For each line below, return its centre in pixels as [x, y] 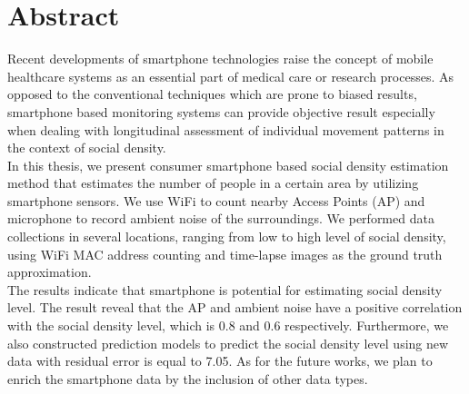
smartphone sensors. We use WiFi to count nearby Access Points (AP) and [216, 200]
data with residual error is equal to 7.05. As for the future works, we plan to [220, 361]
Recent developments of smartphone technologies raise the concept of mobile [220, 59]
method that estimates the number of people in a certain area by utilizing [213, 183]
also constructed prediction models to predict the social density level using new [228, 343]
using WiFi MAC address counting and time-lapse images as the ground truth [225, 254]
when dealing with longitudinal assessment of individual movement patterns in [226, 129]
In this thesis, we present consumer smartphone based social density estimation [228, 165]
